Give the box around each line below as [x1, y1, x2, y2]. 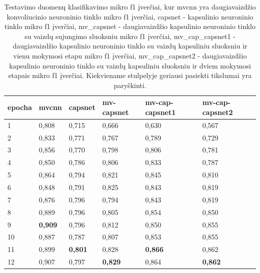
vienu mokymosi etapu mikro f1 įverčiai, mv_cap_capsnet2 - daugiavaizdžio [13, 50, 247, 60]
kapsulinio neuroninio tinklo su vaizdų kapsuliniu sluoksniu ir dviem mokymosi [9, 60, 251, 70]
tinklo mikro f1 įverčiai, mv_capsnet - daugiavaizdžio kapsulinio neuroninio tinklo [4, 21, 255, 31]
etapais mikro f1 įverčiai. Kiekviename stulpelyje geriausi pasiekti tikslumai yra [8, 70, 252, 80]
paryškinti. [113, 79, 146, 90]
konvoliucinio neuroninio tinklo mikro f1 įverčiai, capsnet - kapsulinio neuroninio [6, 11, 253, 21]
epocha [7, 102, 32, 112]
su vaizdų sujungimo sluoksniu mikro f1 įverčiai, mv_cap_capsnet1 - [24, 30, 235, 41]
